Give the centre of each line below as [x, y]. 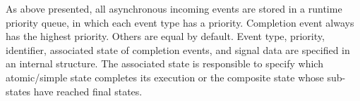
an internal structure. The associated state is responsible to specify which [164, 63]
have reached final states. [88, 91]
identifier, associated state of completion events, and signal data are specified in [178, 49]
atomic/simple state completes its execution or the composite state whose [165, 77]
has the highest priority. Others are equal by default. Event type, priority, [165, 36]
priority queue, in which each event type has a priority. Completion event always [180, 22]
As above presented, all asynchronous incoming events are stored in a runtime [174, 8]
